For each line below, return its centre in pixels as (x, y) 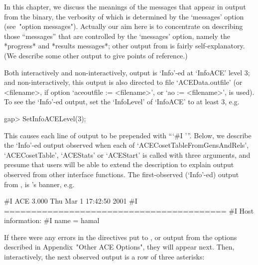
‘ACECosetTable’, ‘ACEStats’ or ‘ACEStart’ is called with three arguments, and (127, 154)
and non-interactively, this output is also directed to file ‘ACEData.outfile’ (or (123, 82)
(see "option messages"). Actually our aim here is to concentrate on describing (124, 26)
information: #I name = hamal (52, 220)
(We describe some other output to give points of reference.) (96, 55)
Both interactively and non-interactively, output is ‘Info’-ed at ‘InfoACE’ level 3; (127, 72)
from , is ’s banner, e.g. (39, 184)
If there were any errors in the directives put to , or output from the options (121, 237)
